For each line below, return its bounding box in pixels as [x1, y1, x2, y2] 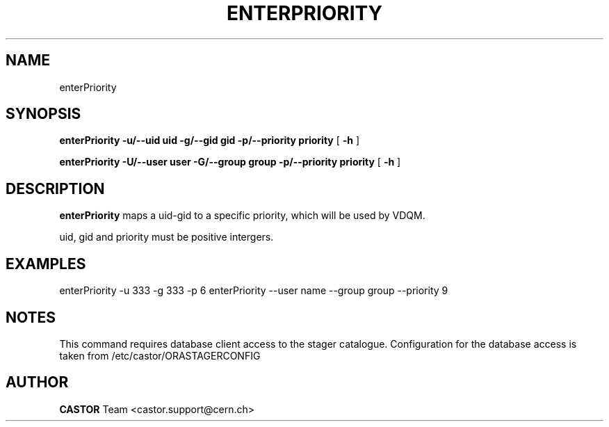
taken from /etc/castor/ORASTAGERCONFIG [59, 349, 261, 362]
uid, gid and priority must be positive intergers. [59, 231, 274, 243]
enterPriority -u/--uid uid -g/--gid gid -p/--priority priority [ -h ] [59, 134, 360, 147]
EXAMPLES [6, 255, 86, 273]
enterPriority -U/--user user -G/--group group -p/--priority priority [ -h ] [59, 156, 401, 168]
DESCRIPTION [6, 179, 105, 198]
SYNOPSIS [6, 105, 81, 123]
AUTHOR [6, 373, 69, 392]
